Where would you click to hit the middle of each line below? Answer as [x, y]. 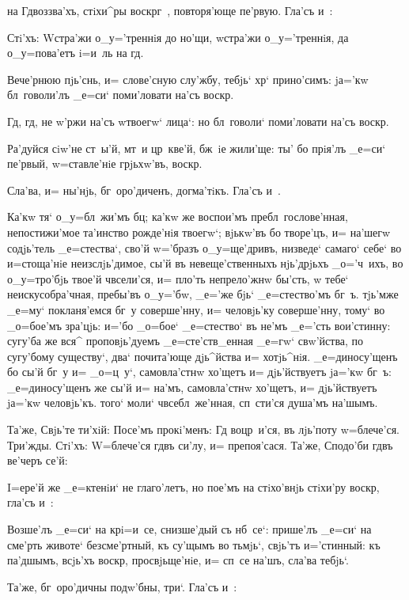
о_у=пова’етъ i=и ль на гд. [76, 53]
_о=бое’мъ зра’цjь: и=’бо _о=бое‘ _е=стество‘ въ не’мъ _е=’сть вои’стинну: [199, 325]
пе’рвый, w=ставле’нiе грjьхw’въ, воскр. [105, 163]
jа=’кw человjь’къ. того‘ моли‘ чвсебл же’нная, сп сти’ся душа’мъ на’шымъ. [193, 403]
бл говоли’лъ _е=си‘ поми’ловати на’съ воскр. [121, 95]
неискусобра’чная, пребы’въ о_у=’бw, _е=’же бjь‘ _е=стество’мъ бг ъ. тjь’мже [203, 294]
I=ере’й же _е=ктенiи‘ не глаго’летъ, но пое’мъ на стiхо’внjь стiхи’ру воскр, [193, 486]
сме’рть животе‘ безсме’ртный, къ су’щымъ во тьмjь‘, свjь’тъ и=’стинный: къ [194, 544]
